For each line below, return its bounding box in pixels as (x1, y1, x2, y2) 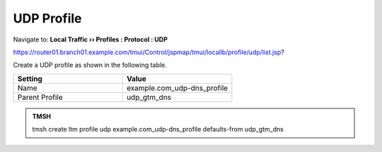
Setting (17, 74, 42, 84)
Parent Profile (17, 92, 63, 102)
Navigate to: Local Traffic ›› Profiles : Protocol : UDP (13, 35, 168, 44)
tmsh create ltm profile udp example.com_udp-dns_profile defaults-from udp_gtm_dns (32, 125, 284, 134)
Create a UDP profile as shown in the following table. (13, 61, 167, 70)
